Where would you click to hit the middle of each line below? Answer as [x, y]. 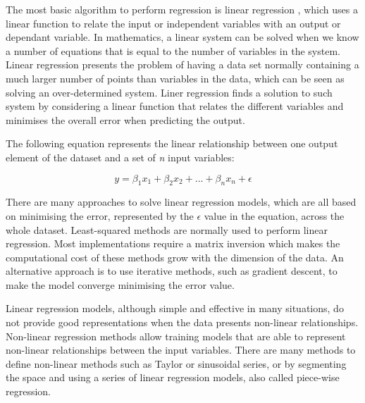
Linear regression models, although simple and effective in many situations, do [175, 308]
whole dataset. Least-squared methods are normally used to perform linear [167, 229]
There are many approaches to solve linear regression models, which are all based [181, 202]
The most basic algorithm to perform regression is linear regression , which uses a [182, 9]
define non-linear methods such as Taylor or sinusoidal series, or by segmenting [176, 363]
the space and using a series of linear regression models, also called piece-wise [173, 377]
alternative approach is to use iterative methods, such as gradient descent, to [172, 271]
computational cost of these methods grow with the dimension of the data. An [175, 257]
